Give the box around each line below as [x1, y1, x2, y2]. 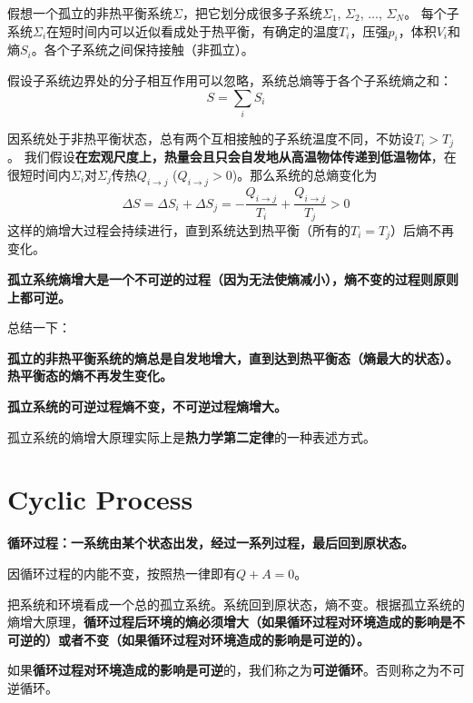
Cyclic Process [7, 480, 193, 518]
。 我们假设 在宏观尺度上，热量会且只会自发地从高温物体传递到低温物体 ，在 [7, 147, 457, 166]
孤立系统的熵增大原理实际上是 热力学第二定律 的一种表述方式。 [7, 427, 376, 446]
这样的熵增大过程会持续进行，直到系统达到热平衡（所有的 [7, 221, 350, 240]
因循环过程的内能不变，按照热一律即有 [7, 563, 236, 582]
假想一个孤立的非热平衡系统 [7, 4, 172, 22]
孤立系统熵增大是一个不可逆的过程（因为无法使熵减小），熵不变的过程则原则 [7, 270, 458, 289]
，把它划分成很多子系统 [182, 4, 322, 22]
